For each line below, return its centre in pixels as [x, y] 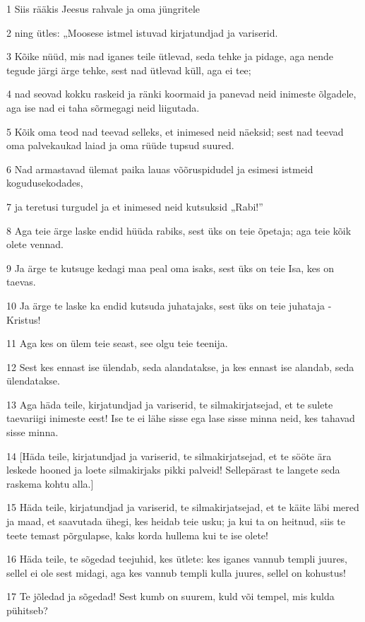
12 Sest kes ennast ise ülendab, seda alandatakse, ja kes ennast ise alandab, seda [180, 366]
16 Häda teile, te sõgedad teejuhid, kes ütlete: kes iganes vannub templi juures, [177, 559]
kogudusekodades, [45, 183]
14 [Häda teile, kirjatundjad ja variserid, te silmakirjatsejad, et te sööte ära [169, 456]
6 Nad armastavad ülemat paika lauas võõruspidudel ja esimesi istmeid [160, 169]
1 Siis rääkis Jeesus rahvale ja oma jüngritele [103, 8]
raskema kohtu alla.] [50, 483]
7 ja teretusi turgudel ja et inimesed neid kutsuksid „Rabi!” [135, 206]
